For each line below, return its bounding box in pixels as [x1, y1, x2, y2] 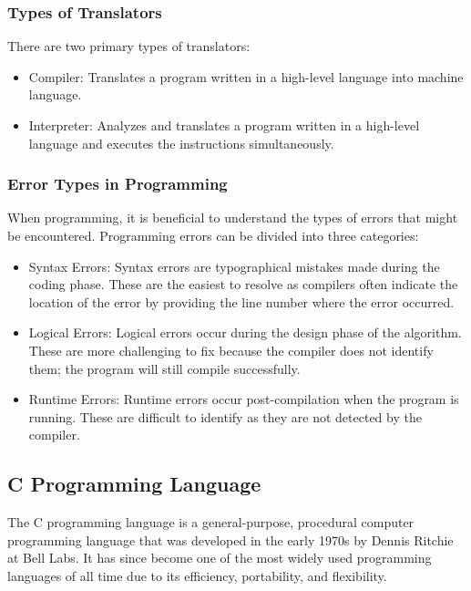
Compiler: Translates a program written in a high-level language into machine [28, 67, 464, 86]
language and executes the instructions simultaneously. [28, 133, 334, 152]
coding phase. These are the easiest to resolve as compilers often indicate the [28, 275, 458, 294]
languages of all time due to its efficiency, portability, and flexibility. [7, 565, 387, 585]
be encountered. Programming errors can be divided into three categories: [7, 226, 419, 244]
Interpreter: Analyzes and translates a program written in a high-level [28, 116, 420, 134]
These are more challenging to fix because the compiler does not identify [28, 340, 434, 359]
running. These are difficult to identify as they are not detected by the [28, 407, 422, 426]
